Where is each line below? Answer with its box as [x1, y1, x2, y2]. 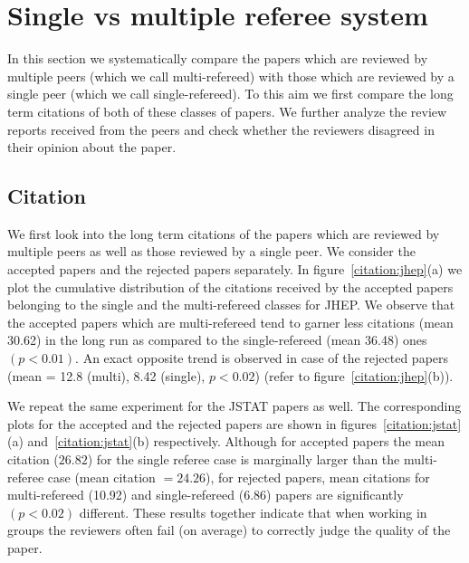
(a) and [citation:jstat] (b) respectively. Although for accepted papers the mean [7, 432, 445, 451]
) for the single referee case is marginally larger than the [87, 450, 400, 469]
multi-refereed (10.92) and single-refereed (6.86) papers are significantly [7, 485, 404, 504]
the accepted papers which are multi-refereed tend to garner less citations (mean [7, 312, 454, 331]
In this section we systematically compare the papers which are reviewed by [7, 49, 428, 68]
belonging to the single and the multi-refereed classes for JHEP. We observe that [7, 295, 455, 314]
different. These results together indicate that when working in [79, 502, 427, 521]
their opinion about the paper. [7, 138, 177, 157]
